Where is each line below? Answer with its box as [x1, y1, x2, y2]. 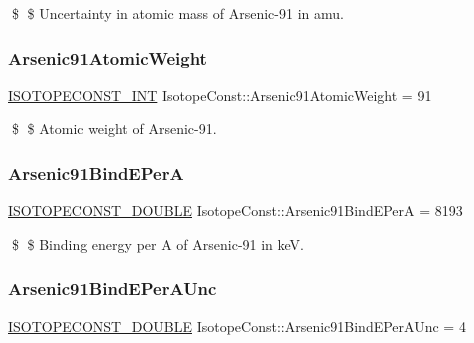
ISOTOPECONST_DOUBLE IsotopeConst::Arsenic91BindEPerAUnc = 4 [8, 315, 466, 336]
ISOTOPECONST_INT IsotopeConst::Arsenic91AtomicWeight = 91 [8, 84, 432, 105]
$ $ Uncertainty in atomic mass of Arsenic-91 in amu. [11, 3, 344, 23]
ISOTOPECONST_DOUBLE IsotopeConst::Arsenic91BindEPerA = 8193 [8, 200, 463, 221]
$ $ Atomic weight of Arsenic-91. [11, 118, 217, 139]
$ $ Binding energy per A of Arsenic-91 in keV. [11, 233, 305, 254]
